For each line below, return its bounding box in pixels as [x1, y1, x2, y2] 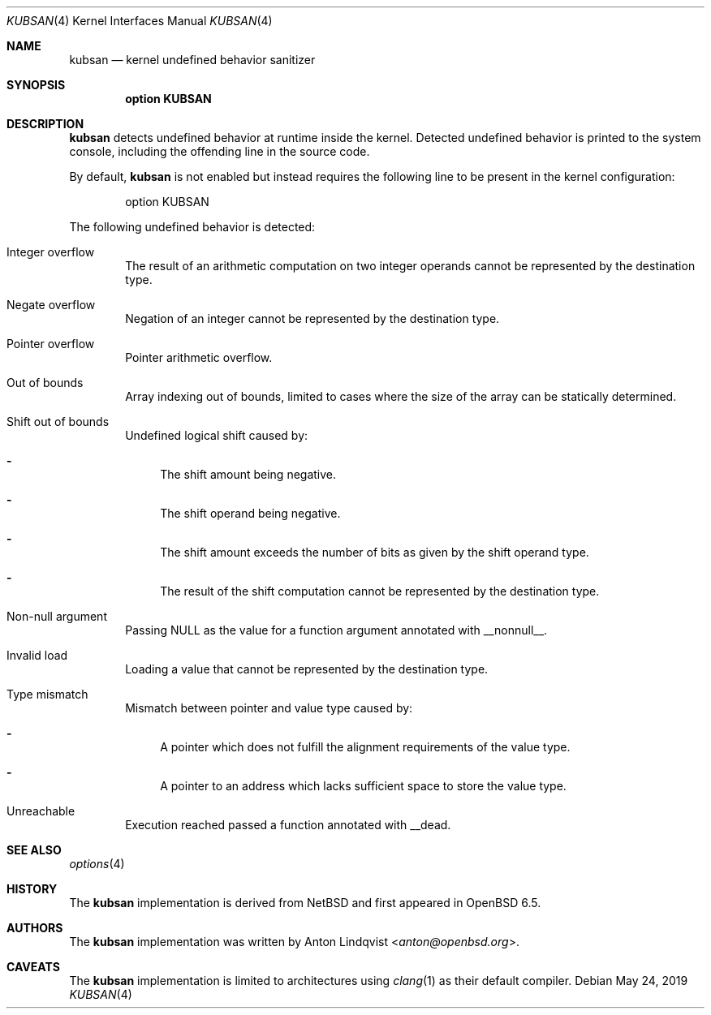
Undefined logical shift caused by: [125, 428, 308, 442]
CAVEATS [6, 960, 60, 974]
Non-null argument [6, 609, 107, 623]
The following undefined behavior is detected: [69, 220, 316, 234]
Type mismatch [6, 687, 88, 701]
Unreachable [6, 804, 75, 818]
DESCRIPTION [6, 117, 84, 131]
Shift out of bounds [6, 415, 110, 428]
